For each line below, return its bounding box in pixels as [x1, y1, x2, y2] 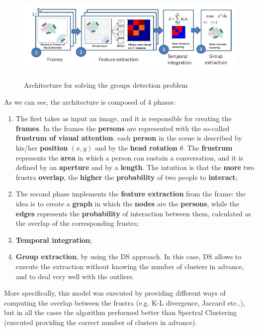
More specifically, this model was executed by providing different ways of [4, 288, 226, 298]
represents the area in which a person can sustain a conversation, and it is [15, 152, 244, 163]
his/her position [15, 143, 68, 153]
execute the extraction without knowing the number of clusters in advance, [15, 261, 244, 271]
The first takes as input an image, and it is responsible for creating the [15, 113, 232, 124]
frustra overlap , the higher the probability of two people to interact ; [15, 171, 238, 182]
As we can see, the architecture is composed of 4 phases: [4, 96, 175, 107]
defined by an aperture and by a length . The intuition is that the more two [15, 162, 255, 172]
